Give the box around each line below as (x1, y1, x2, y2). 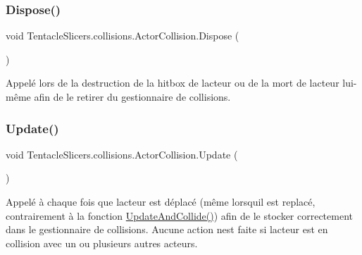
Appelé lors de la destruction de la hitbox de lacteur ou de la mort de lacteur (6, 75, 339, 90)
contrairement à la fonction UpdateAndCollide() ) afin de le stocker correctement (6, 208, 354, 223)
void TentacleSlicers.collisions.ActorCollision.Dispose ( (6, 28, 239, 43)
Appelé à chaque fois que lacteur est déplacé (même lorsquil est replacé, (6, 194, 316, 209)
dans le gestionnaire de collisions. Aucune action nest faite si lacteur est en (6, 222, 328, 237)
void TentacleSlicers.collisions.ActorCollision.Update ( (6, 147, 238, 161)
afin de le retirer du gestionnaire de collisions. (34, 89, 231, 104)
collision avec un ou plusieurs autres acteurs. (6, 235, 198, 250)
